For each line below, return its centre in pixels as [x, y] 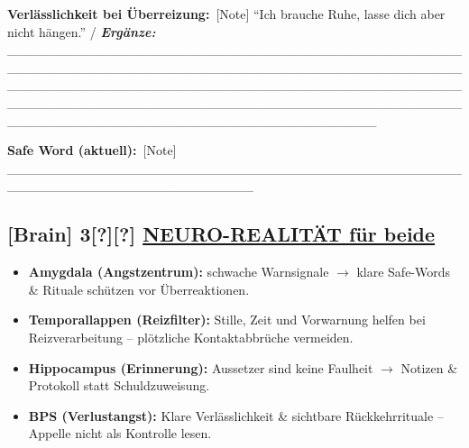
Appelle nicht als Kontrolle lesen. [120, 433]
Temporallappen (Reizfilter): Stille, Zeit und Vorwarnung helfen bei [227, 320]
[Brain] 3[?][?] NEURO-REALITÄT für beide [221, 234]
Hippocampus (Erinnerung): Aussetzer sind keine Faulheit [201, 367]
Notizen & [429, 367]
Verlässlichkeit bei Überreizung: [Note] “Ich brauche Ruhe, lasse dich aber [226, 14]
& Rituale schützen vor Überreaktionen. [139, 289]
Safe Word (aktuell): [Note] [92, 150]
